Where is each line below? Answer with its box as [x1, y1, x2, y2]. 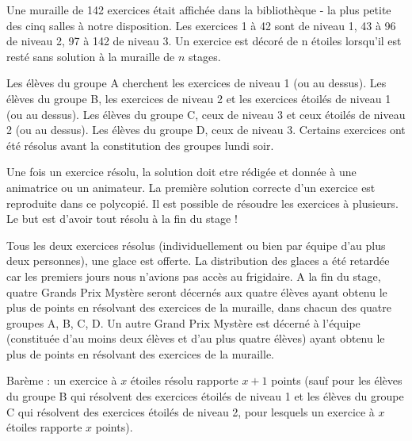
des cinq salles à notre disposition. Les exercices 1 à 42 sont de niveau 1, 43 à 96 [6, 17, 396, 33]
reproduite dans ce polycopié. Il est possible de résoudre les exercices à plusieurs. [6, 194, 399, 211]
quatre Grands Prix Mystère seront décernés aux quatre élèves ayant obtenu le [6, 283, 387, 300]
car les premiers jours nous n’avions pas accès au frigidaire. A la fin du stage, [6, 267, 381, 284]
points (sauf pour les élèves [271, 372, 402, 389]
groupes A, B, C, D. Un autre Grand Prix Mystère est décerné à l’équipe [6, 314, 360, 331]
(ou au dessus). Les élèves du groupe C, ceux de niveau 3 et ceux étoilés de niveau [6, 105, 406, 122]
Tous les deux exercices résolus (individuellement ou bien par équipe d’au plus [6, 236, 386, 253]
